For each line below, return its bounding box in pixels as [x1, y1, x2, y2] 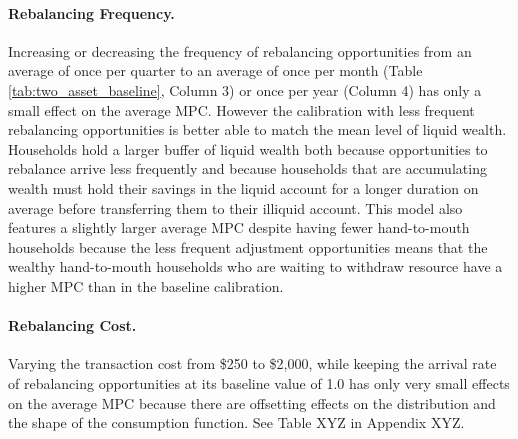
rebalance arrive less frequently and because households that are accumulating [8, 158, 487, 179]
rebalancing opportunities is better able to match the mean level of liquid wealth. [8, 119, 507, 140]
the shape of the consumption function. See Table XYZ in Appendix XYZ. [8, 412, 465, 433]
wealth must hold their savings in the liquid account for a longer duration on [8, 177, 479, 198]
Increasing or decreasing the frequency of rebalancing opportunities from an [8, 40, 472, 61]
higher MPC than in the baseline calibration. [8, 275, 284, 296]
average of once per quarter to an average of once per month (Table [8, 60, 423, 81]
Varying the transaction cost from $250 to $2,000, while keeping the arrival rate [8, 353, 497, 374]
